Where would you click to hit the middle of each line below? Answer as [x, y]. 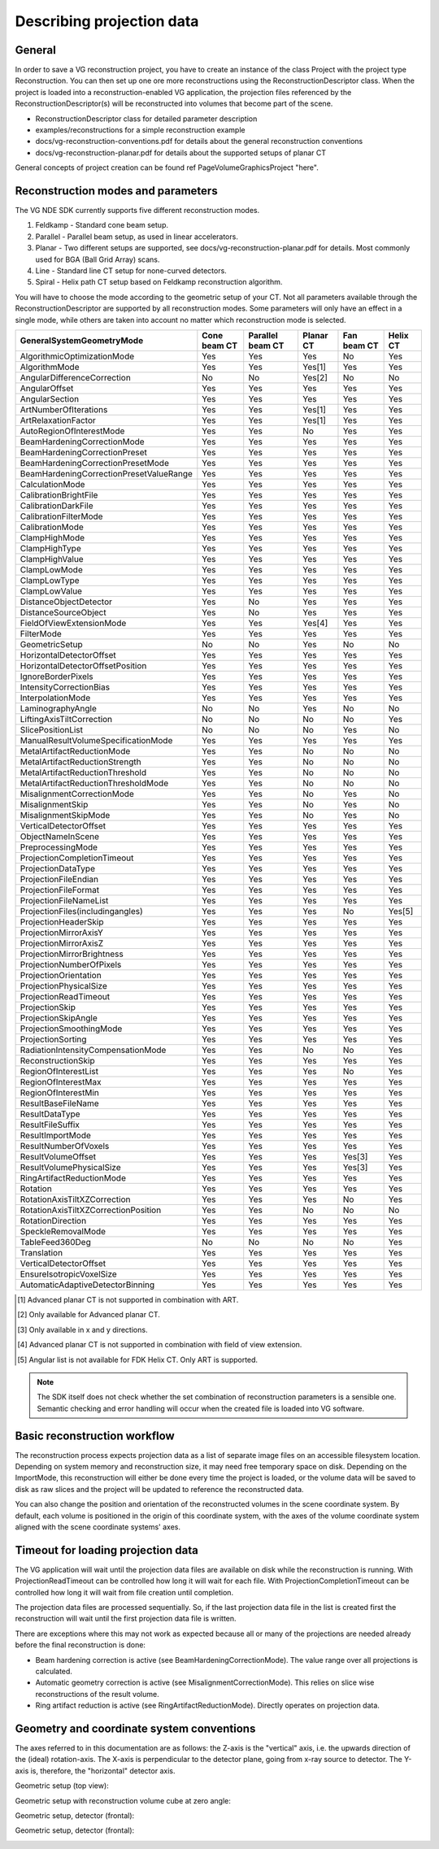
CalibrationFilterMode [61, 516]
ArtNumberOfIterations [64, 409]
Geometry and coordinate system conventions [135, 1729]
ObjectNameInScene [59, 836]
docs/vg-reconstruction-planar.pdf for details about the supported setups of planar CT [181, 152]
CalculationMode [52, 484]
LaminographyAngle [58, 709]
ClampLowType [50, 580]
